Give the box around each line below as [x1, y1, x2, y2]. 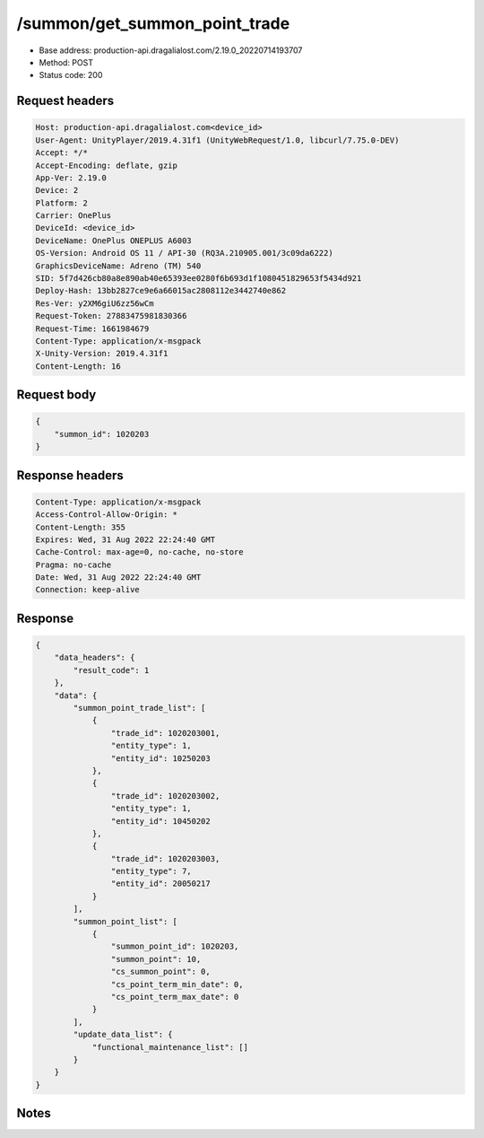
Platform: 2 [35, 197, 89, 208]
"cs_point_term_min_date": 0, [110, 979, 244, 989]
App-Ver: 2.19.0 [35, 172, 108, 183]
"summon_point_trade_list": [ [73, 703, 206, 713]
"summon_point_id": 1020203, [110, 941, 239, 951]
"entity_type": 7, [110, 866, 192, 877]
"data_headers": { [54, 652, 135, 663]
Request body [16, 387, 97, 403]
